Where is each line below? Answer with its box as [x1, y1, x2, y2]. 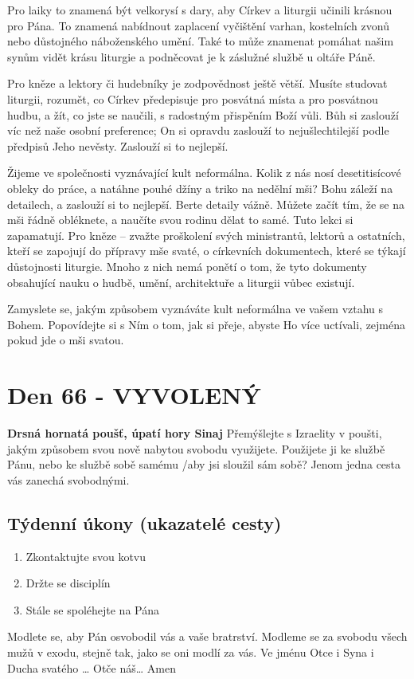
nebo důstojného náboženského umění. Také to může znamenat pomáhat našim [7, 33, 394, 49]
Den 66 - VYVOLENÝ [7, 379, 261, 411]
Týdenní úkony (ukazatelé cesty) [7, 510, 282, 535]
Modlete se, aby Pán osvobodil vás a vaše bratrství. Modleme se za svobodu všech [7, 628, 408, 645]
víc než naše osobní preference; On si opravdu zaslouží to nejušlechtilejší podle [7, 122, 389, 139]
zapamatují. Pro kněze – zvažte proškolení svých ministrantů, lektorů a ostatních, [7, 226, 405, 243]
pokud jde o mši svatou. [7, 332, 124, 348]
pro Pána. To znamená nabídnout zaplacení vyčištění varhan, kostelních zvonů [7, 17, 389, 33]
